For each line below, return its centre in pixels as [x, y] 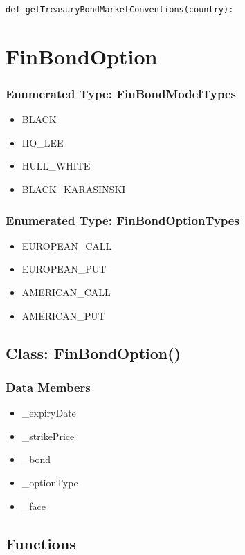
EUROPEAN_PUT [64, 269]
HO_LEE [43, 142]
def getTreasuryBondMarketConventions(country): [120, 10]
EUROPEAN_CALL [67, 245]
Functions [41, 543]
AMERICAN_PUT [63, 315]
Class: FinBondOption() [93, 353]
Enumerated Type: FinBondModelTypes [121, 93]
